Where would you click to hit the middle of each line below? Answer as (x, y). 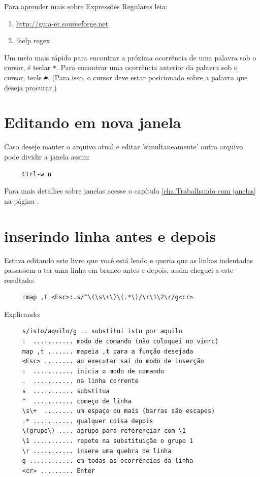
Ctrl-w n (37, 174)
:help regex (33, 40)
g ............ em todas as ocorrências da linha (108, 461)
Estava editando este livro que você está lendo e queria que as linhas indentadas (128, 260)
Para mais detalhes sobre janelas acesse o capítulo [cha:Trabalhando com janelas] (130, 191)
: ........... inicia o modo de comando (93, 371)
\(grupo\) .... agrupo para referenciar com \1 (104, 431)
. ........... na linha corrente (80, 381)
